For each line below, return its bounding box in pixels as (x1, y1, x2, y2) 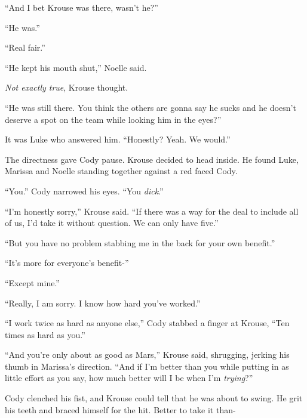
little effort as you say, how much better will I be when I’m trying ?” (5, 371, 253, 384)
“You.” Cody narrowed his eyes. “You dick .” (5, 184, 164, 197)
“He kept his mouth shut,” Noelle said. (5, 61, 147, 73)
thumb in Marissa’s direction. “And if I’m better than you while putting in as (5, 360, 289, 372)
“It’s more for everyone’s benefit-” (5, 256, 129, 269)
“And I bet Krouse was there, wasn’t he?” (5, 1, 158, 13)
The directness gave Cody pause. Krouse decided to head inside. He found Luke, (5, 153, 299, 165)
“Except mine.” (5, 276, 60, 289)
